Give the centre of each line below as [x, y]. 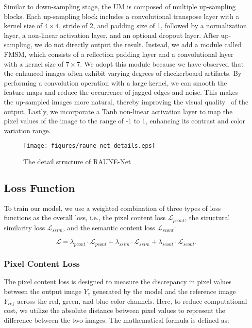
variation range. [27, 130]
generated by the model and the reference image [164, 291]
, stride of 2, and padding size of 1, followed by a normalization [153, 26]
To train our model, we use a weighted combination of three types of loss [112, 208]
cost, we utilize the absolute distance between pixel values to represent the [115, 310]
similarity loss [25, 227]
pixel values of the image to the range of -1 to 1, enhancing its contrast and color [125, 121]
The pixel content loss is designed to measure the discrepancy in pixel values [118, 282]
